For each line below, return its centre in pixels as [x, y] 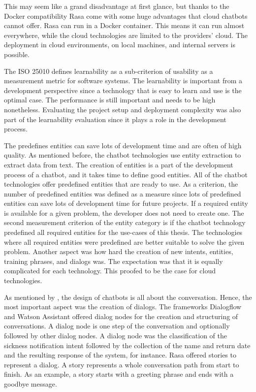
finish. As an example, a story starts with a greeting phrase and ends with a [119, 374]
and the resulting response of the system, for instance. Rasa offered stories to [120, 355]
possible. [17, 54]
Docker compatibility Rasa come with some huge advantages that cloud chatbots [126, 16]
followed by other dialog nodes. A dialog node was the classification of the [116, 335]
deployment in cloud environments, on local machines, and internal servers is [120, 45]
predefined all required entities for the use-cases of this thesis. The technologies [123, 232]
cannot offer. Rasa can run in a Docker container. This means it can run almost [124, 25]
